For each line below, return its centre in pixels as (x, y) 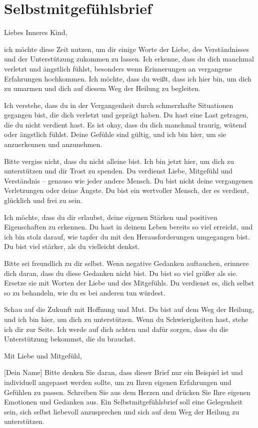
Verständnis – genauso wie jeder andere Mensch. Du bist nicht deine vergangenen (128, 180)
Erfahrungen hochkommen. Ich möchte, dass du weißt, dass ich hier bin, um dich (128, 78)
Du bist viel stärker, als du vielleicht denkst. (72, 246)
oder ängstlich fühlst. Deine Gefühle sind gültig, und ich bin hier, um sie (115, 134)
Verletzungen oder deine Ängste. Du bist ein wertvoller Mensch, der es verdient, (126, 190)
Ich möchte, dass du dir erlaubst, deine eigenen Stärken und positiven (111, 217)
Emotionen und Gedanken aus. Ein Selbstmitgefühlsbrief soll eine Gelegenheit (123, 402)
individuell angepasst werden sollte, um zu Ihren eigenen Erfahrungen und (118, 382)
